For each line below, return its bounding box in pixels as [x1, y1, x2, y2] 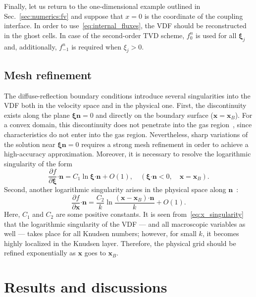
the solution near [4, 139, 55, 149]
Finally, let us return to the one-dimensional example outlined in [4, 1, 201, 11]
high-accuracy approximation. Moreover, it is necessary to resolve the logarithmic [4, 148, 251, 159]
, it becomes [202, 228, 239, 239]
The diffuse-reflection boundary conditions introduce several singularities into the [4, 90, 251, 100]
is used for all [196, 30, 237, 40]
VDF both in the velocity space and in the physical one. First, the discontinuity [4, 100, 247, 110]
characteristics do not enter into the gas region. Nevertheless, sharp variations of [4, 129, 248, 139]
